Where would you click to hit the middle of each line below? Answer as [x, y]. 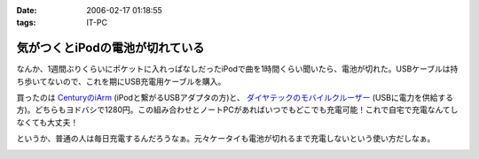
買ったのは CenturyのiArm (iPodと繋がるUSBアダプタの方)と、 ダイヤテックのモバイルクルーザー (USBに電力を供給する [235, 98]
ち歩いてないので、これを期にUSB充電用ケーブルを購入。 [121, 81]
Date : [27, 10]
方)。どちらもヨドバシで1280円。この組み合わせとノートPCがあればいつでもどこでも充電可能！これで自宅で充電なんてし [237, 110]
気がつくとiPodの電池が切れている [110, 48]
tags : [26, 23]
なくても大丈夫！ [47, 122]
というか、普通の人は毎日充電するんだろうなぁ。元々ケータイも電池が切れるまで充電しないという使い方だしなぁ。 [226, 139]
